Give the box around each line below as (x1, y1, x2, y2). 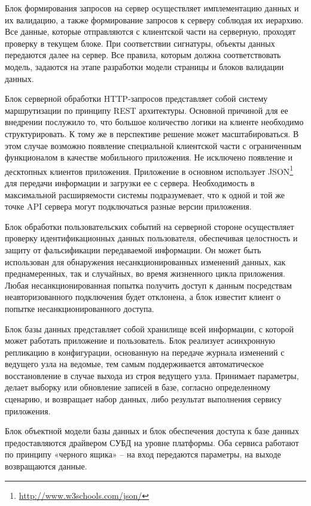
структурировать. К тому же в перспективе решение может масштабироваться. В (5, 127, 299, 140)
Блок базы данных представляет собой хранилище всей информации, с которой (5, 322, 294, 335)
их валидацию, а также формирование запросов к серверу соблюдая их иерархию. (5, 13, 304, 26)
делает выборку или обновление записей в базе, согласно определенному (5, 381, 271, 393)
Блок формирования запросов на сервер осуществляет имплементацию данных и (5, 2, 299, 14)
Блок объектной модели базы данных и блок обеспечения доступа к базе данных (5, 425, 299, 437)
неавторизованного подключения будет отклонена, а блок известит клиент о (5, 290, 281, 303)
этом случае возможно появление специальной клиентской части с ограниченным (5, 139, 301, 152)
